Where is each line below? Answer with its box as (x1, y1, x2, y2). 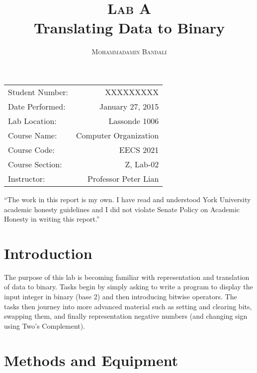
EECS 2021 (119, 143, 159, 155)
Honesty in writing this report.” (4, 214, 100, 224)
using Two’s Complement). (4, 320, 86, 331)
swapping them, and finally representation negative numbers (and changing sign (4, 311, 248, 321)
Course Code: (8, 143, 55, 155)
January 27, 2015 (99, 100, 159, 112)
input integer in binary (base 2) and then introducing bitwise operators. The (4, 291, 237, 301)
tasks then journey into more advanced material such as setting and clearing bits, (4, 301, 252, 311)
